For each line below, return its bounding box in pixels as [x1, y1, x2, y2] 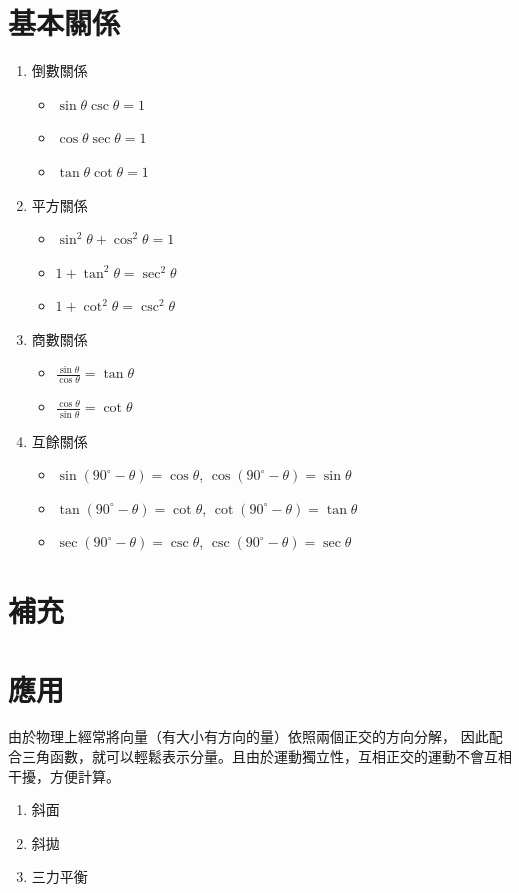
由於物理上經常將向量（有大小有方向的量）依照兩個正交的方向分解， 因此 [8, 726, 489, 747]
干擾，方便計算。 [8, 765, 120, 786]
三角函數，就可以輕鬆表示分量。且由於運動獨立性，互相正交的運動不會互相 [21, 746, 512, 767]
